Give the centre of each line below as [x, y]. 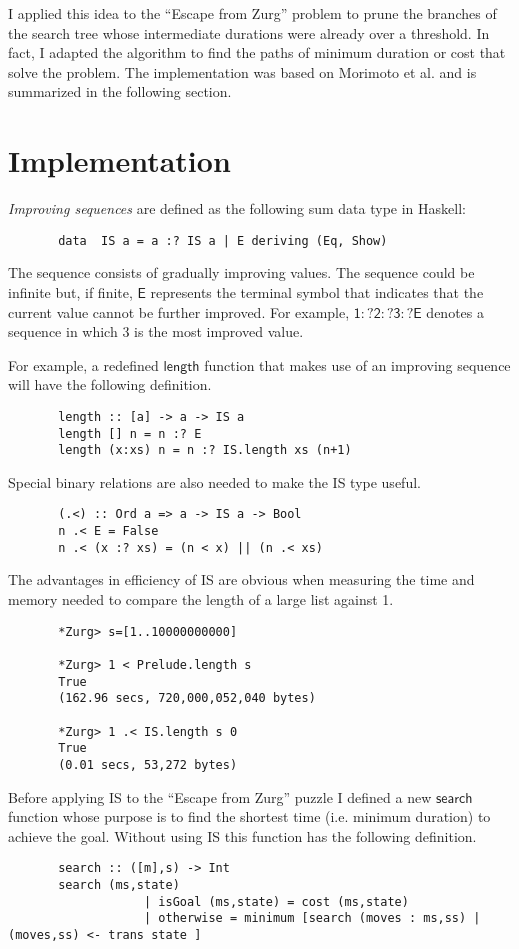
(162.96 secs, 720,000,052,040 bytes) [187, 698]
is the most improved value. [219, 331]
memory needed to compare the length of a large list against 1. [201, 599]
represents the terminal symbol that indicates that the [317, 291]
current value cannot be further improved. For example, [179, 311]
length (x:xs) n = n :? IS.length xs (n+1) [205, 450]
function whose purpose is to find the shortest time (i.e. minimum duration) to [249, 816]
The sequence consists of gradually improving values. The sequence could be [241, 272]
